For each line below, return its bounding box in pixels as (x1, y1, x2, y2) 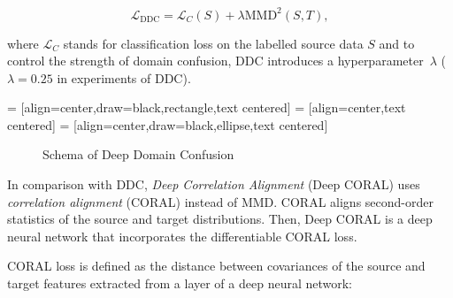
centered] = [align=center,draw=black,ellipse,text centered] (7, 115, 328, 134)
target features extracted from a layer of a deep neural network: (7, 274, 352, 293)
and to (379, 34, 415, 52)
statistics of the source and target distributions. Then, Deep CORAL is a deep (7, 210, 433, 228)
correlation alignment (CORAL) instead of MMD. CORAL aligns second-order (7, 192, 434, 210)
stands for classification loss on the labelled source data (63, 34, 364, 52)
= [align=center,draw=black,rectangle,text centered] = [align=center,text (7, 98, 406, 117)
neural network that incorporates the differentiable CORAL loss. (7, 226, 357, 245)
